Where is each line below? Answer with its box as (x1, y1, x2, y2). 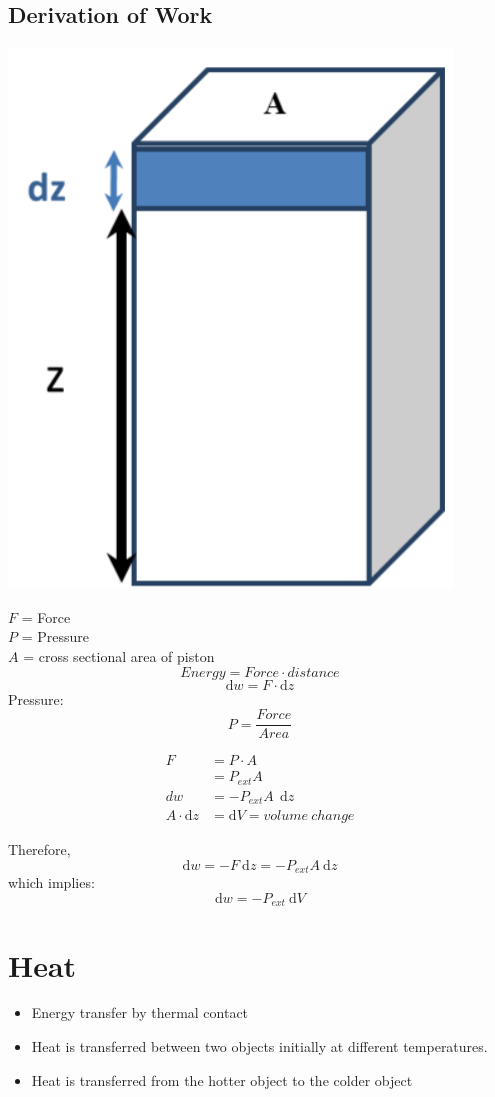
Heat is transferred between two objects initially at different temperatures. (31, 1036, 488, 1057)
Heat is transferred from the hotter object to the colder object (31, 1069, 413, 1090)
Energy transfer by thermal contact (31, 1002, 249, 1023)
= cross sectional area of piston (23, 645, 215, 666)
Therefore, (8, 839, 71, 860)
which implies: (8, 872, 95, 893)
